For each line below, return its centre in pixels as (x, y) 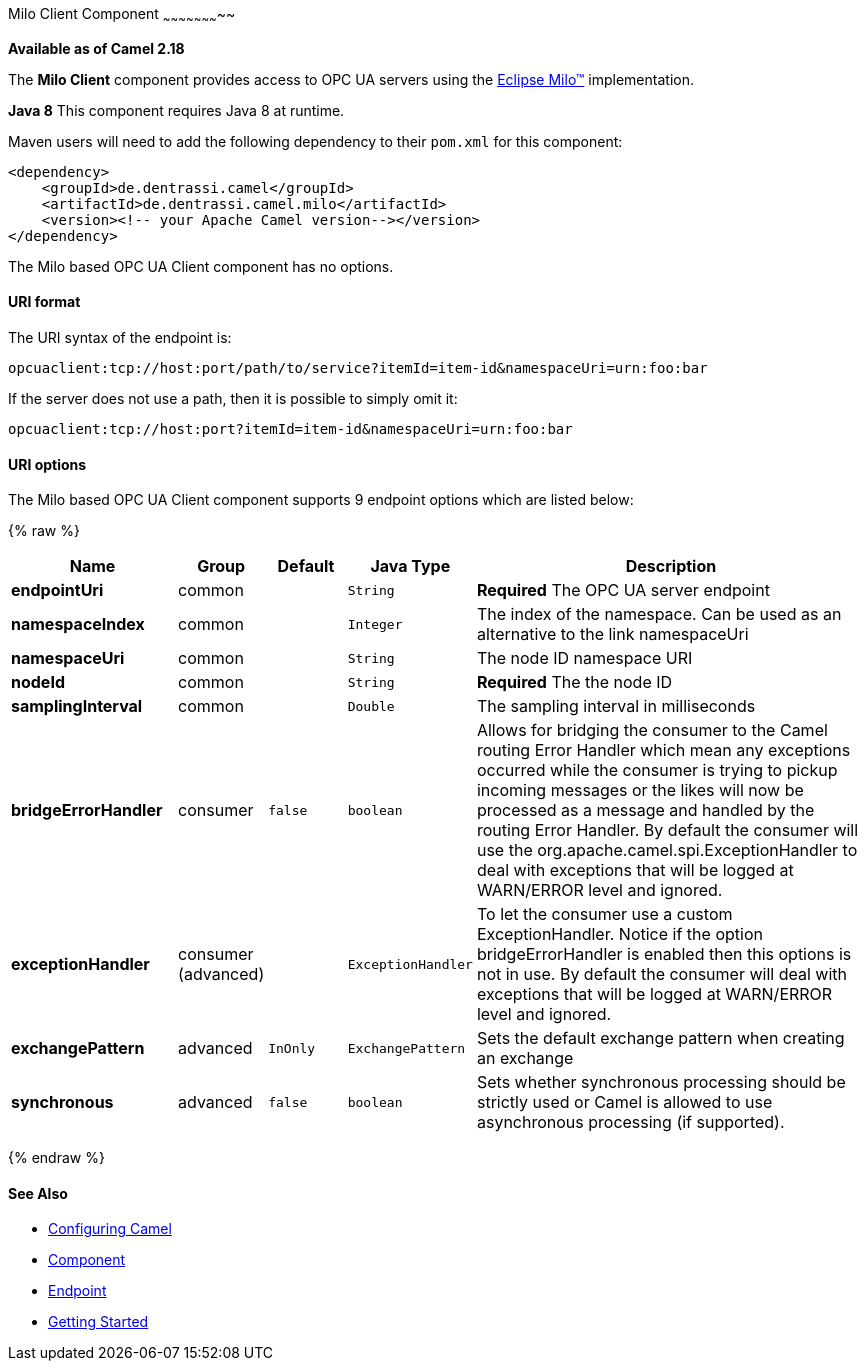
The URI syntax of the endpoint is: (120, 338)
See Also (38, 1193)
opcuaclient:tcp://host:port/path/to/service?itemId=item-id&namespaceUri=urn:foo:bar (358, 368)
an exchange (525, 1058)
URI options (47, 464)
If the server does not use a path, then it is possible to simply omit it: (233, 399)
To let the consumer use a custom (604, 914)
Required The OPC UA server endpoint (623, 590)
